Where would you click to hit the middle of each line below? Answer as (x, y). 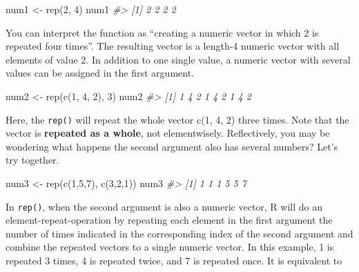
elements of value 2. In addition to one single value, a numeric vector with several (178, 59)
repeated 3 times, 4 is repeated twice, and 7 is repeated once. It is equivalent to (174, 261)
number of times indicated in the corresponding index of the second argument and (179, 233)
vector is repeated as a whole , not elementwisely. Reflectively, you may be (168, 133)
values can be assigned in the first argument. (100, 73)
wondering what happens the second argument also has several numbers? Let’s (172, 146)
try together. (32, 160)
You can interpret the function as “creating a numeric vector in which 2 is (162, 32)
